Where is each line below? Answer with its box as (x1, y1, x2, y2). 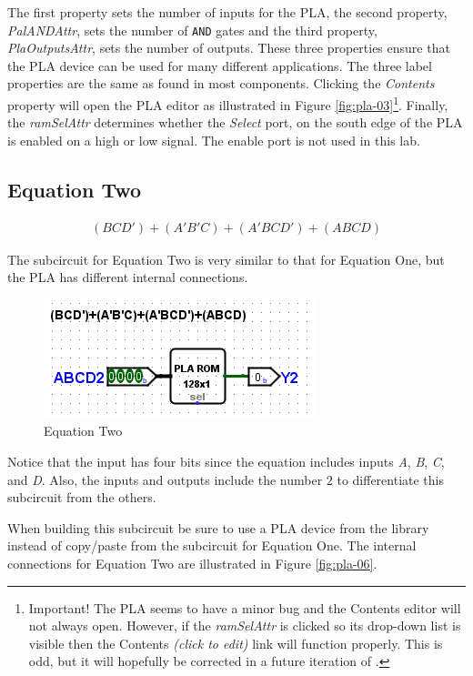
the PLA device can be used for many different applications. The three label (7, 55, 432, 75)
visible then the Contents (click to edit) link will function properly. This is (28, 633, 443, 652)
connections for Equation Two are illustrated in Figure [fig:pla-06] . (7, 554, 377, 573)
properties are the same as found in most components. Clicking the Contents (7, 74, 435, 93)
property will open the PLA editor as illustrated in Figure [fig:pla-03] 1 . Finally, (7, 93, 448, 114)
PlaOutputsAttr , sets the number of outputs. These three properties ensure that (7, 38, 450, 57)
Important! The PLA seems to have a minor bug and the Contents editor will (28, 598, 461, 617)
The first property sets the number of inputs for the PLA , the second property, (7, 3, 448, 21)
